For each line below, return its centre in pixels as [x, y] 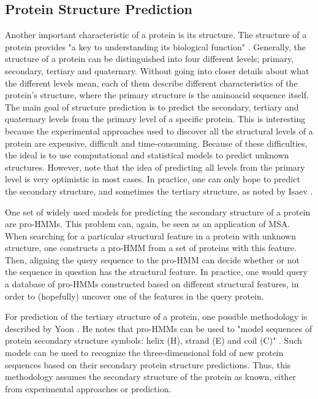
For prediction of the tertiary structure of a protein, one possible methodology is [156, 316]
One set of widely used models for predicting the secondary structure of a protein [158, 211]
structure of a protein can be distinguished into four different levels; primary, [150, 59]
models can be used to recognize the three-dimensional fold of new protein [144, 353]
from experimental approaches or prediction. [88, 388]
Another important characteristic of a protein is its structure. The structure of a [156, 35]
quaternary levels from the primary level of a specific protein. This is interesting [155, 119]
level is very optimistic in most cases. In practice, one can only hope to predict [153, 179]
